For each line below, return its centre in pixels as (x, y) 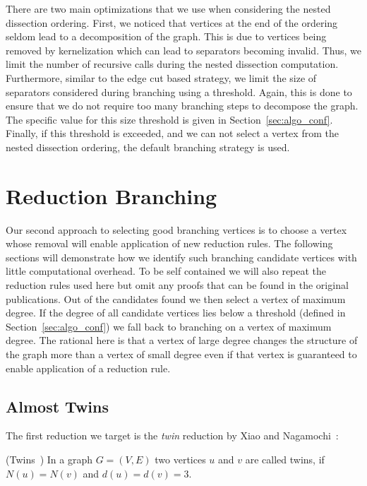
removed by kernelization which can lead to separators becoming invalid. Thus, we (183, 50)
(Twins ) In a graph (49, 459)
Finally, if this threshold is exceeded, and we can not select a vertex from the (172, 133)
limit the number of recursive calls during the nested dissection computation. (172, 64)
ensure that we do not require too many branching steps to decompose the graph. (182, 106)
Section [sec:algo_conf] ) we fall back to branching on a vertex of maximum (169, 326)
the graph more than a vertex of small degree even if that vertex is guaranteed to (181, 354)
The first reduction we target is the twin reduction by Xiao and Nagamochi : (172, 435)
